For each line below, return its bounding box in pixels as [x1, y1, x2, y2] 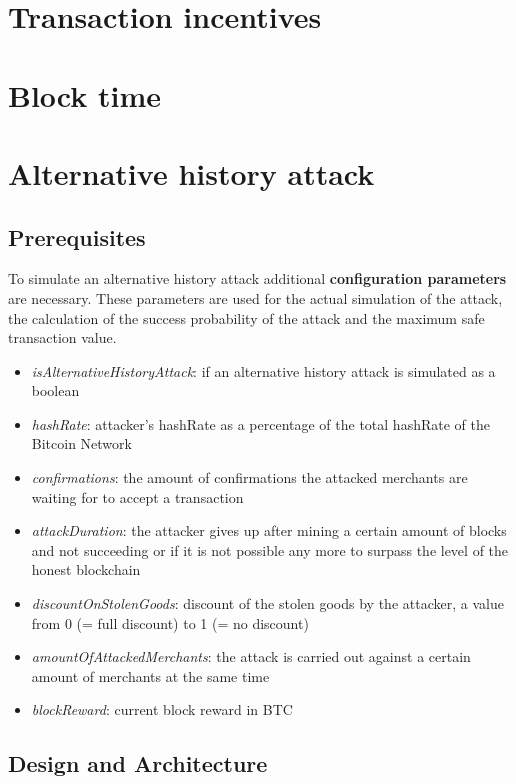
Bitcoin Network [31, 433, 132, 454]
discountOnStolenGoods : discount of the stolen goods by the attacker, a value [31, 593, 504, 614]
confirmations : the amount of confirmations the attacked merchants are [31, 467, 468, 488]
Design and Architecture [8, 748, 268, 779]
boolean [31, 380, 80, 401]
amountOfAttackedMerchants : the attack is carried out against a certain [31, 646, 471, 667]
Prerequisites [8, 221, 146, 252]
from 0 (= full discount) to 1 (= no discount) [31, 612, 309, 633]
